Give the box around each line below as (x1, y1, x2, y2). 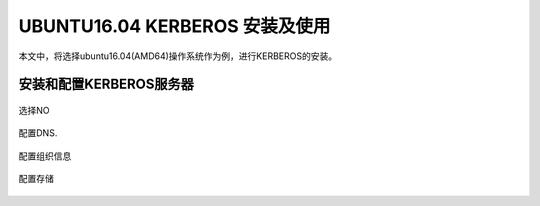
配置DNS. (18, 127, 58, 139)
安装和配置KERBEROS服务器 (18, 76, 195, 93)
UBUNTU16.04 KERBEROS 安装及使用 (18, 15, 331, 37)
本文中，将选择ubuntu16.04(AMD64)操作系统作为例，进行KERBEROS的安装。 (18, 50, 338, 62)
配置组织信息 (18, 150, 72, 162)
